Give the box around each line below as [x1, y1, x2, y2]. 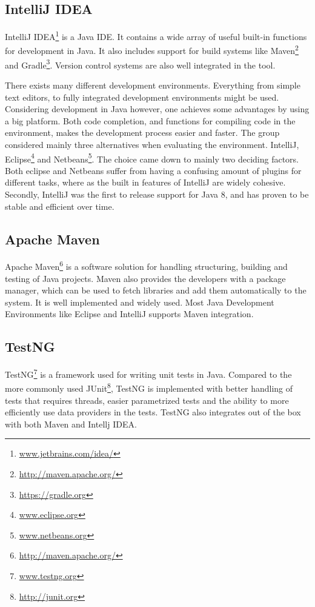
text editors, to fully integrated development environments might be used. [5, 90, 279, 103]
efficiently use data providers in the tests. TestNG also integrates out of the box [5, 406, 301, 418]
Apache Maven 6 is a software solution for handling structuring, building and [5, 258, 288, 272]
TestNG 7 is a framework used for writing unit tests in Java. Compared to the [5, 366, 292, 380]
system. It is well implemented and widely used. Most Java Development [5, 295, 274, 308]
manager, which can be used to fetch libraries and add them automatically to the [5, 284, 307, 297]
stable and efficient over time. [5, 200, 114, 212]
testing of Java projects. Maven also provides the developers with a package [5, 272, 286, 284]
